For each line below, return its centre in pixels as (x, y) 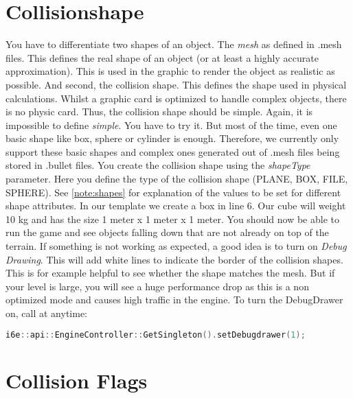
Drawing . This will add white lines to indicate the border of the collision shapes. (174, 259)
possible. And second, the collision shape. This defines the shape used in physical (176, 84)
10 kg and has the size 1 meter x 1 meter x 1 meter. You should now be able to (172, 219)
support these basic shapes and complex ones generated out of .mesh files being (173, 151)
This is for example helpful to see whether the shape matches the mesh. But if (170, 273)
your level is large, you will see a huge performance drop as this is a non (157, 286)
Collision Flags (77, 380)
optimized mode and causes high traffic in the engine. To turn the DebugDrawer (174, 300)
